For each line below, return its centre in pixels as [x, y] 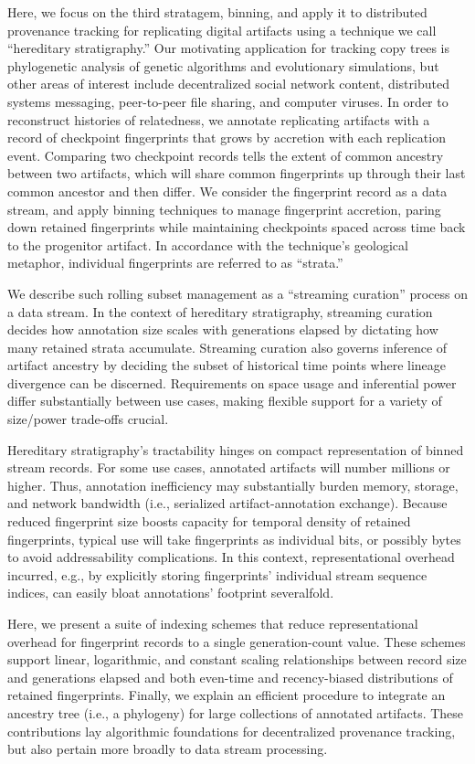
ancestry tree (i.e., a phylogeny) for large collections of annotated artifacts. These [236, 712]
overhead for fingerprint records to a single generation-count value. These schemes [237, 641]
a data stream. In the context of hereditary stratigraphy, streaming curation [220, 311]
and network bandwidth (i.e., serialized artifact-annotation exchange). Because [227, 503]
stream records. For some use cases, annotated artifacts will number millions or [229, 467]
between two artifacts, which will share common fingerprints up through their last [237, 173]
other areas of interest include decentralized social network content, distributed [228, 84]
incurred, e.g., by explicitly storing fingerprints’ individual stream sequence [217, 574]
